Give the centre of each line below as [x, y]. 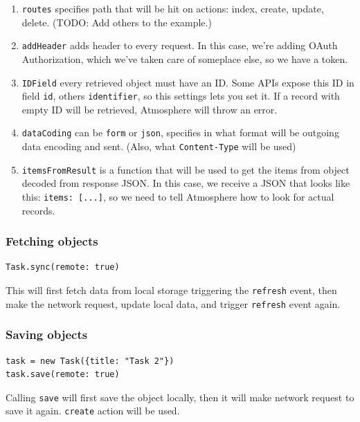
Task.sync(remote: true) [63, 267]
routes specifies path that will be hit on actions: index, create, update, [173, 8]
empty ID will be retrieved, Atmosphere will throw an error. [150, 109]
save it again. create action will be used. [93, 411]
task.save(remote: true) [63, 375]
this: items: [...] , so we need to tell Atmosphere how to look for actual [178, 196]
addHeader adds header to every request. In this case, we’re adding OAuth [180, 45]
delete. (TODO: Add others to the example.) [117, 22]
